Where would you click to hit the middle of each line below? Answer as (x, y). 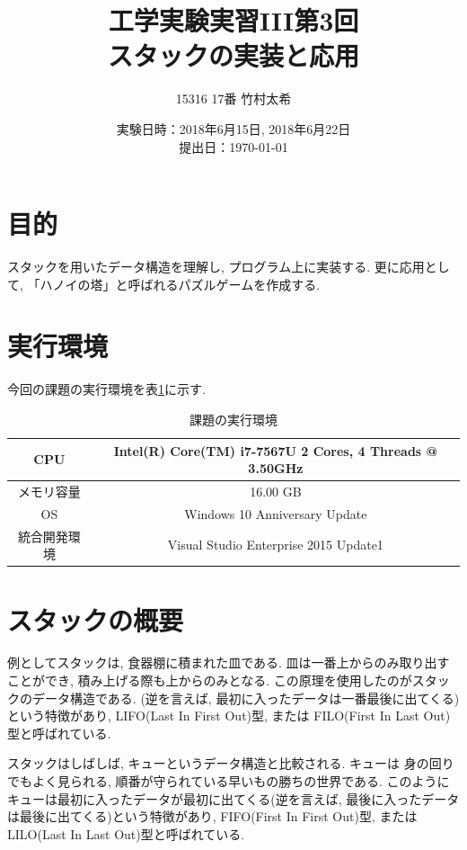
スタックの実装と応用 (233, 55)
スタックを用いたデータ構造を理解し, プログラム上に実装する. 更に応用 (216, 267)
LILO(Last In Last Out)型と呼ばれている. (126, 833)
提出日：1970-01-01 (233, 146)
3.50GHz (276, 468)
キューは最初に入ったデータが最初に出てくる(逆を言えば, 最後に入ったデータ (233, 798)
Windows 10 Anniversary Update (276, 513)
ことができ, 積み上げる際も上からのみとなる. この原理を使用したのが (210, 680)
